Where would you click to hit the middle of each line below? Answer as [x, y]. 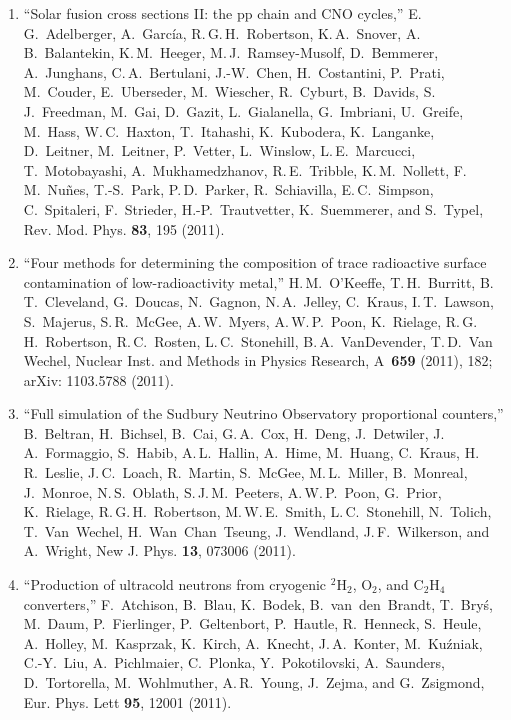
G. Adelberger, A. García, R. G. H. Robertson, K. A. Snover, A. [222, 32]
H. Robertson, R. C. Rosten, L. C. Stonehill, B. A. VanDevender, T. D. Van [258, 340]
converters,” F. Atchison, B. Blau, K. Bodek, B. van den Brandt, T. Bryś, [258, 603]
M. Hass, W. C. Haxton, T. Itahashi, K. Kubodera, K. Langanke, [229, 130]
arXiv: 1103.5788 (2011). [98, 379]
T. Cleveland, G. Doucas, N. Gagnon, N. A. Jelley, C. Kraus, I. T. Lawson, [258, 301]
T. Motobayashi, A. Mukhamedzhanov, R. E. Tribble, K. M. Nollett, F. [245, 169]
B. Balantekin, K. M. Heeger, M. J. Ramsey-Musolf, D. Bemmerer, [231, 52]
